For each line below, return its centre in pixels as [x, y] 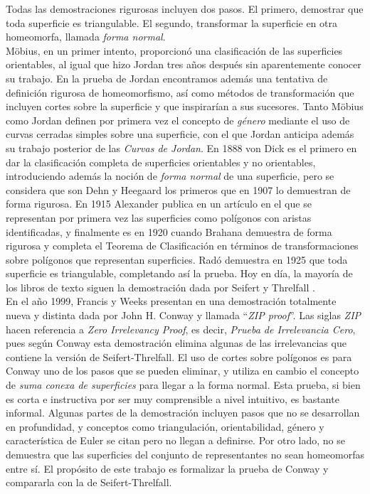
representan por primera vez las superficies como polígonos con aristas [159, 217]
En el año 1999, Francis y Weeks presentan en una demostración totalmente [171, 301]
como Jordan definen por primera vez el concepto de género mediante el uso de [178, 120]
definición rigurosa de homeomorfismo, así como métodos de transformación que [180, 92]
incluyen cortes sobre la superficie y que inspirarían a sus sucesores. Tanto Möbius [185, 106]
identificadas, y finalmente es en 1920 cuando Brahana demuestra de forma [169, 231]
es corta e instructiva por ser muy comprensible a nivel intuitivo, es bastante [173, 398]
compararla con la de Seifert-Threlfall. [89, 482]
